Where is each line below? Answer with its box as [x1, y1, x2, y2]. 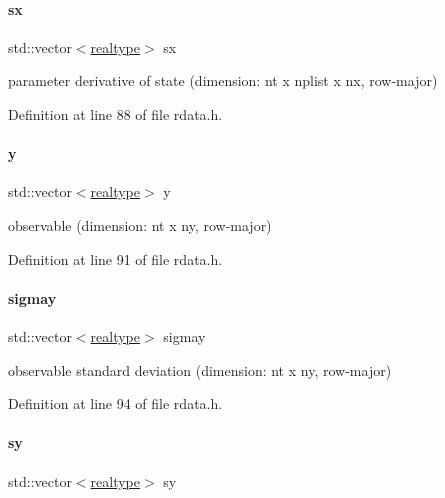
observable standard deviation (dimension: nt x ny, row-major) [8, 359, 392, 380]
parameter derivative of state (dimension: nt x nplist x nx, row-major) [8, 70, 438, 91]
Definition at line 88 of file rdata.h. [8, 103, 223, 124]
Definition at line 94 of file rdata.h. [8, 393, 223, 414]
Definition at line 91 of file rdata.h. [8, 248, 223, 269]
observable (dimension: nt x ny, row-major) [8, 214, 272, 235]
